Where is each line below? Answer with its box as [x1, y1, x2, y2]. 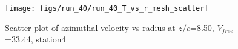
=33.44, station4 [5, 33, 66, 45]
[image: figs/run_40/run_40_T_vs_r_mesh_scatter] [5, 4, 209, 13]
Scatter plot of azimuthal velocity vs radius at [5, 21, 176, 33]
